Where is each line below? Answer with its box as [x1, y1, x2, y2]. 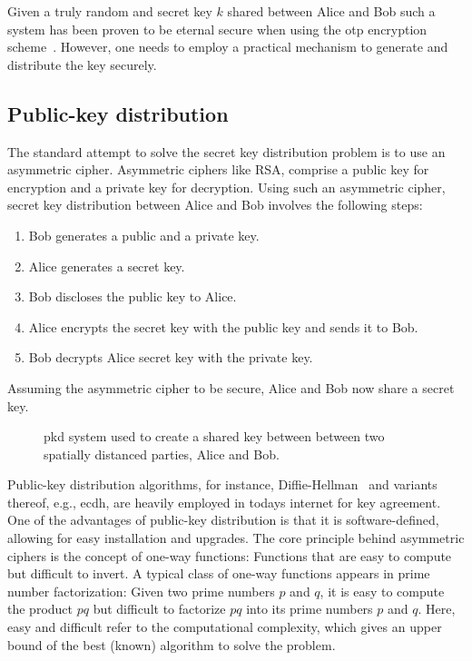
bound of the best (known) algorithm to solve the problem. [7, 635, 336, 654]
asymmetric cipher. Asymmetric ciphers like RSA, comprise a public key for [7, 160, 429, 179]
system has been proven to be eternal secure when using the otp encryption [7, 19, 428, 38]
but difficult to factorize [93, 599, 226, 618]
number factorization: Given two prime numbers [7, 581, 275, 600]
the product [7, 599, 74, 618]
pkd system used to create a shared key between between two [44, 427, 385, 446]
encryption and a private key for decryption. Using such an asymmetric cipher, [7, 177, 446, 196]
